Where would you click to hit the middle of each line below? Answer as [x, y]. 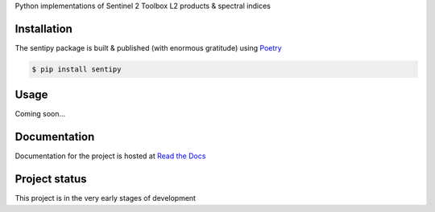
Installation [43, 29]
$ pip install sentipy [77, 69]
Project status [51, 179]
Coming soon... [40, 114]
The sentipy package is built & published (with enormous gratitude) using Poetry [148, 47]
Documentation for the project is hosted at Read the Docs [110, 156]
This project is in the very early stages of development [106, 198]
